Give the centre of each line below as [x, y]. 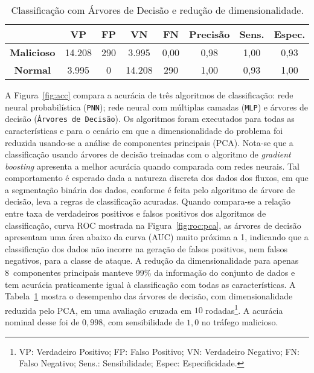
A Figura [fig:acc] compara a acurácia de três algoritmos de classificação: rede [149, 95]
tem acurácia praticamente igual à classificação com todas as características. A [150, 284]
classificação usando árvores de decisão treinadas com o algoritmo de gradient [148, 154]
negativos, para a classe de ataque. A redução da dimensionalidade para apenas [152, 260]
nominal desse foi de [42, 322]
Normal [33, 70]
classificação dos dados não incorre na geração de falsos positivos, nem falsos [146, 248]
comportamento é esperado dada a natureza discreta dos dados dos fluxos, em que [157, 178]
